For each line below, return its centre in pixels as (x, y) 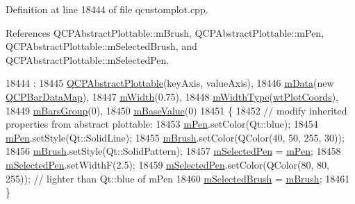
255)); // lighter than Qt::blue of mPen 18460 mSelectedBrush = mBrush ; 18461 (178, 178)
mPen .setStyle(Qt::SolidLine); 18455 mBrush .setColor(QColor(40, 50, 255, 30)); (175, 137)
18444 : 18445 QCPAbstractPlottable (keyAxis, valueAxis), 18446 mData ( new (170, 83)
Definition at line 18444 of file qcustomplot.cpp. (107, 9)
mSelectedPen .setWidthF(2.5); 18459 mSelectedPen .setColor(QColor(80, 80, (167, 164)
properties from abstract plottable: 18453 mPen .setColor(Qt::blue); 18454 (162, 124)
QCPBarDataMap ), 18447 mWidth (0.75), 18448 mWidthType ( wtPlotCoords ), (172, 96)
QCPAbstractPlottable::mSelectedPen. (88, 59)
